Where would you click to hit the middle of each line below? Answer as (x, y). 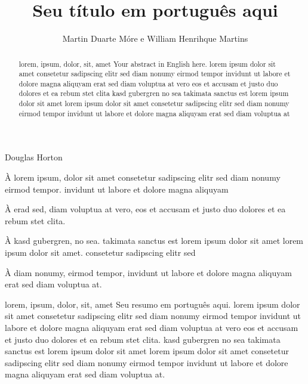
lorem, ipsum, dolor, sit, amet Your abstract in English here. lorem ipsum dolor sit (147, 64)
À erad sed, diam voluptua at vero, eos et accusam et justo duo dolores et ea (145, 209)
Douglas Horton (34, 157)
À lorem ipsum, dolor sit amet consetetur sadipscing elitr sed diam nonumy (143, 177)
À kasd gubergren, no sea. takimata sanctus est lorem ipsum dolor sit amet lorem (154, 241)
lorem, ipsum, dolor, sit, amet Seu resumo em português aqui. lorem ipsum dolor (153, 304)
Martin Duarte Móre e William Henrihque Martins (155, 38)
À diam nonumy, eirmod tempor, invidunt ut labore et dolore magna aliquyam (148, 272)
